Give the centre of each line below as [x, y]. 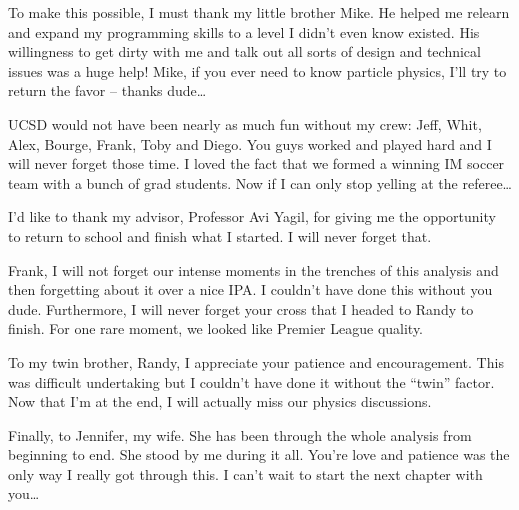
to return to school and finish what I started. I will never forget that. [220, 235]
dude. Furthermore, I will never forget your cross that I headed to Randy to [241, 308]
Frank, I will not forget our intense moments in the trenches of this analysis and [253, 269]
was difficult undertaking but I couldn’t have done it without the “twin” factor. [251, 381]
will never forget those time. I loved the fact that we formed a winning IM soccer [256, 163]
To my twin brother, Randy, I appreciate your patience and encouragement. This [256, 361]
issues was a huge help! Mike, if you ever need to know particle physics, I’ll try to [257, 70]
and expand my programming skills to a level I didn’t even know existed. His [244, 31]
